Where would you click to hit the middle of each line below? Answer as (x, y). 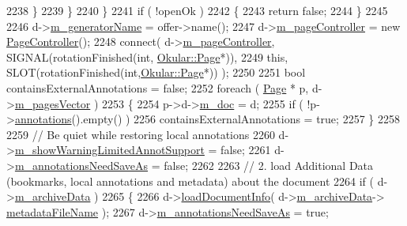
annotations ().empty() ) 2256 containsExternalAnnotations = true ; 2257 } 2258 (207, 119)
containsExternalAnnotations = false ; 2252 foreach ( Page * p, (158, 87)
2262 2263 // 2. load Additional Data (283, 165)
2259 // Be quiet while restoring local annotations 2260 (141, 134)
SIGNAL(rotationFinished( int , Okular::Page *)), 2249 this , (147, 56)
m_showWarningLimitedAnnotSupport (109, 150)
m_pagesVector (53, 103)
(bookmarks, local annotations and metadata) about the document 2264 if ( (190, 181)
